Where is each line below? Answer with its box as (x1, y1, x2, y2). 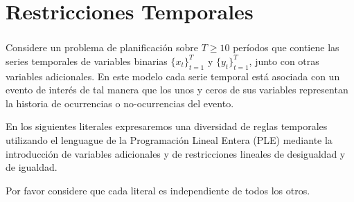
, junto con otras (249, 53, 319, 68)
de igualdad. (6, 160, 57, 174)
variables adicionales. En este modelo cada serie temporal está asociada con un (6, 68, 340, 83)
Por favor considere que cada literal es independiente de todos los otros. (6, 183, 310, 197)
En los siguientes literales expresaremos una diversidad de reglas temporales (6, 119, 328, 134)
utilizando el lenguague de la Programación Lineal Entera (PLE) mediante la (6, 133, 333, 147)
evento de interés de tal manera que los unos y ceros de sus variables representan (6, 82, 348, 97)
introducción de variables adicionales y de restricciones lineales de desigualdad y (6, 146, 346, 160)
